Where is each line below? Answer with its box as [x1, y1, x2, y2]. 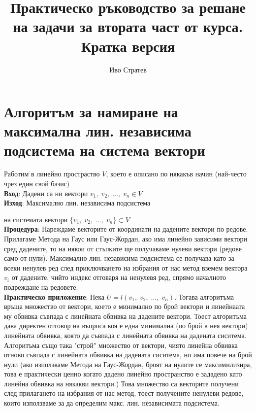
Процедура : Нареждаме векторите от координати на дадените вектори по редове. [4, 224, 248, 234]
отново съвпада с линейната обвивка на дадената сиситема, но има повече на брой [4, 349, 252, 360]
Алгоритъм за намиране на [4, 102, 178, 122]
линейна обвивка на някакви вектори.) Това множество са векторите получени [4, 378, 239, 388]
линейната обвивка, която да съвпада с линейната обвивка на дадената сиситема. [4, 330, 247, 340]
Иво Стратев [109, 64, 147, 74]
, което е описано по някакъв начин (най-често [106, 169, 247, 179]
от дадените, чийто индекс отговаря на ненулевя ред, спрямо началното [11, 272, 226, 282]
